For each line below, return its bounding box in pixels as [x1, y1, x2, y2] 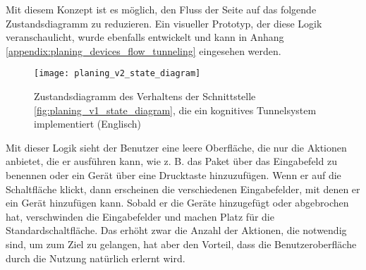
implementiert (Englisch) [34, 116, 141, 131]
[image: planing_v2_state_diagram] [34, 68, 201, 79]
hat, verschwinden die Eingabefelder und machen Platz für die [6, 209, 274, 223]
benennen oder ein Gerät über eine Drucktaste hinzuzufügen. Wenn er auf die [6, 168, 341, 182]
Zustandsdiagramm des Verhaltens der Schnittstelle [34, 89, 256, 104]
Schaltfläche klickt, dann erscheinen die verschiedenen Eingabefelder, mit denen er [6, 181, 360, 196]
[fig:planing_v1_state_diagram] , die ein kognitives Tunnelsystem [34, 102, 317, 117]
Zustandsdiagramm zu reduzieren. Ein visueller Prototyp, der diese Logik [6, 16, 322, 30]
